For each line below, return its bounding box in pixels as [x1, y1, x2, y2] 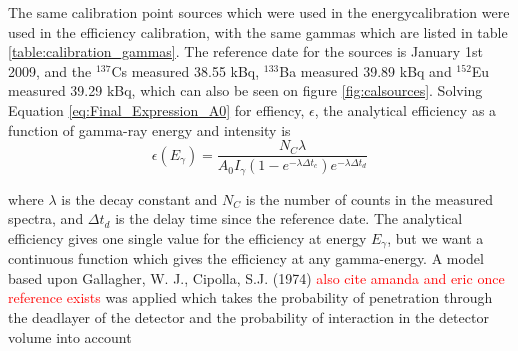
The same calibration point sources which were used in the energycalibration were [8, 2, 510, 22]
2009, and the [8, 60, 92, 81]
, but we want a [387, 227, 484, 248]
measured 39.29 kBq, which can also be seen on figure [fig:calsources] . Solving [8, 80, 483, 101]
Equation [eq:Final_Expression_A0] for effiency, [8, 99, 305, 120]
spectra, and [8, 208, 84, 229]
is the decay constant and [61, 188, 218, 209]
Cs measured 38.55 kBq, [111, 60, 260, 81]
